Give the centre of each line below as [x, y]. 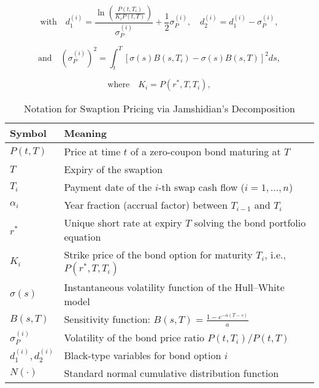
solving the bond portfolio [250, 223]
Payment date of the [108, 187]
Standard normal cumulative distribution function [171, 373]
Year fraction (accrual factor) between [146, 205]
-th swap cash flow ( [202, 187]
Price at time [92, 152]
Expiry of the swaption [113, 169]
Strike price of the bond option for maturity [158, 255]
